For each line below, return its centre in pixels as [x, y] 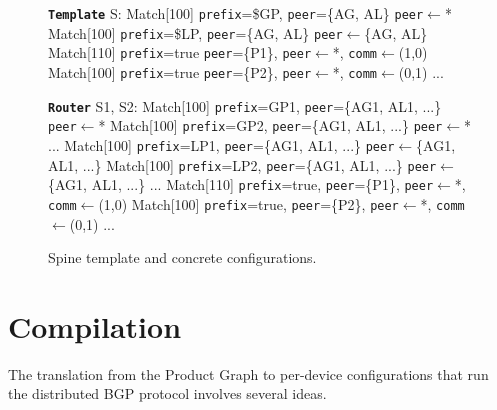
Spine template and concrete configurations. [182, 257]
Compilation [95, 325]
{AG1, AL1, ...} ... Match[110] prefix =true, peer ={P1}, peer [241, 184]
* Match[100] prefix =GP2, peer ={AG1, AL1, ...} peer [270, 125]
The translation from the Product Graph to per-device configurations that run [248, 373]
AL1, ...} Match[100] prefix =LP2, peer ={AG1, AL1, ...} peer [242, 164]
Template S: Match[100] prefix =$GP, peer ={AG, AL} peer [236, 13]
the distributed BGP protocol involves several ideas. [167, 393]
